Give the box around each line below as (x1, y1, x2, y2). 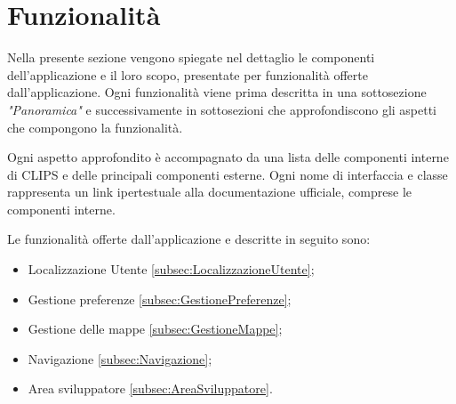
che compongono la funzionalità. (7, 117, 183, 136)
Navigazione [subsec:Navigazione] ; (28, 349, 212, 368)
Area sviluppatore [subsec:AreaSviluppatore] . (28, 379, 273, 398)
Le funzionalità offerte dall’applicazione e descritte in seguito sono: (7, 230, 371, 248)
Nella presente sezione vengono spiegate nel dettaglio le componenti (7, 48, 375, 67)
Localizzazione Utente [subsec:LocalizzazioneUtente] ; (28, 260, 315, 279)
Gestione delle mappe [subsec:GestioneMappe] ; (28, 319, 283, 338)
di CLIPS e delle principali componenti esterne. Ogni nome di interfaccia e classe (7, 165, 448, 183)
